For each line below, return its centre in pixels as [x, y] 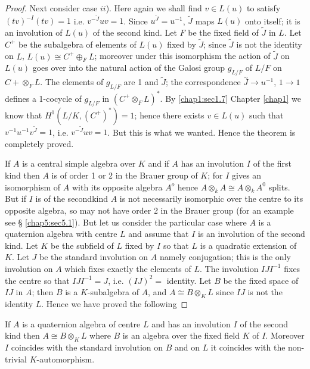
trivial [16, 359]
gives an [247, 175]
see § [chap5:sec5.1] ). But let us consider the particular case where [126, 222]
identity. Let [189, 280]
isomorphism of [33, 187]
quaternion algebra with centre [61, 234]
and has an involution [191, 323]
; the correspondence [203, 82]
